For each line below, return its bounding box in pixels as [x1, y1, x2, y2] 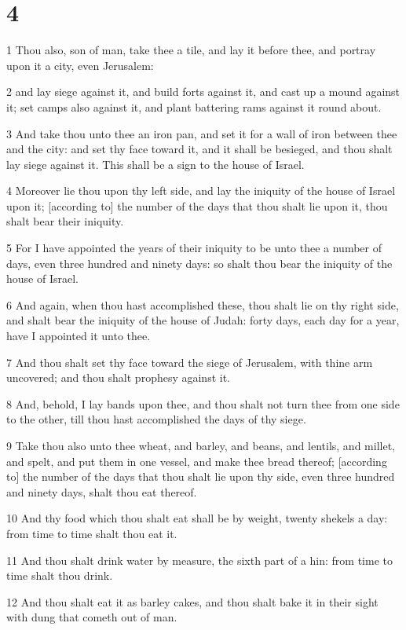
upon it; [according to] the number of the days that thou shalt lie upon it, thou [6, 197, 388, 214]
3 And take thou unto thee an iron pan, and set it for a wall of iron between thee [6, 125, 397, 141]
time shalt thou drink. [6, 567, 113, 584]
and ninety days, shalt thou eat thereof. [6, 483, 197, 500]
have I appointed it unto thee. [6, 328, 151, 344]
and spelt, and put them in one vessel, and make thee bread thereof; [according [6, 452, 387, 469]
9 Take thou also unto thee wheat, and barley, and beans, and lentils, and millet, [6, 438, 395, 453]
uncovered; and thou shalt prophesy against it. [6, 369, 231, 386]
